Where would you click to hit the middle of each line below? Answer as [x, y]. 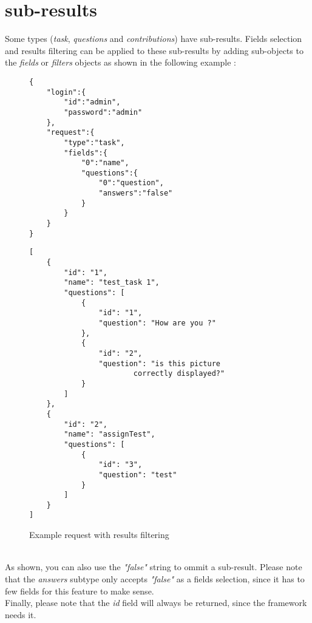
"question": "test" [138, 475]
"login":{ [66, 92]
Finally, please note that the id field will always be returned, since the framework [156, 603]
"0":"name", [105, 163]
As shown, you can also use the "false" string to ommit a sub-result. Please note [154, 567]
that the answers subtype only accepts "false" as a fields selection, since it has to [155, 578]
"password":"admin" [103, 112]
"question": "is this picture [159, 363]
